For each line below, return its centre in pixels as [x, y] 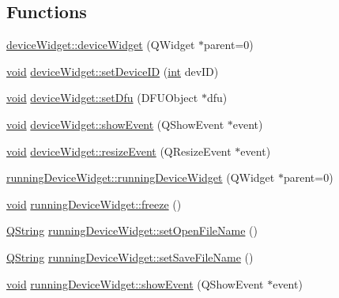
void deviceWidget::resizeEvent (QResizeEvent [119, 151]
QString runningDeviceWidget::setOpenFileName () [132, 230]
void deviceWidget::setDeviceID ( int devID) [113, 71]
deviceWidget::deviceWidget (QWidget [101, 45]
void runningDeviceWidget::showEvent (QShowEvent [135, 283]
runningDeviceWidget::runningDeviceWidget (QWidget [141, 177]
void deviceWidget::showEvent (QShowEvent [115, 124]
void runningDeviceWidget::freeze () [94, 204]
